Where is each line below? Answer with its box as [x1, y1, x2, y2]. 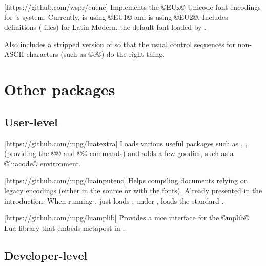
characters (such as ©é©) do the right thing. [26, 49, 165, 59]
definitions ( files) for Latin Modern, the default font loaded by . [4, 21, 207, 32]
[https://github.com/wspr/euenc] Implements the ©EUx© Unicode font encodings [4, 2, 261, 12]
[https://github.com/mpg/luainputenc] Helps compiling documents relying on [4, 175, 248, 186]
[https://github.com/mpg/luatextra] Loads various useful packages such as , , [4, 138, 248, 148]
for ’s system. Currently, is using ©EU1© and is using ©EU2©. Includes [4, 11, 228, 22]
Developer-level [4, 247, 88, 263]
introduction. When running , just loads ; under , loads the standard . [4, 195, 224, 206]
